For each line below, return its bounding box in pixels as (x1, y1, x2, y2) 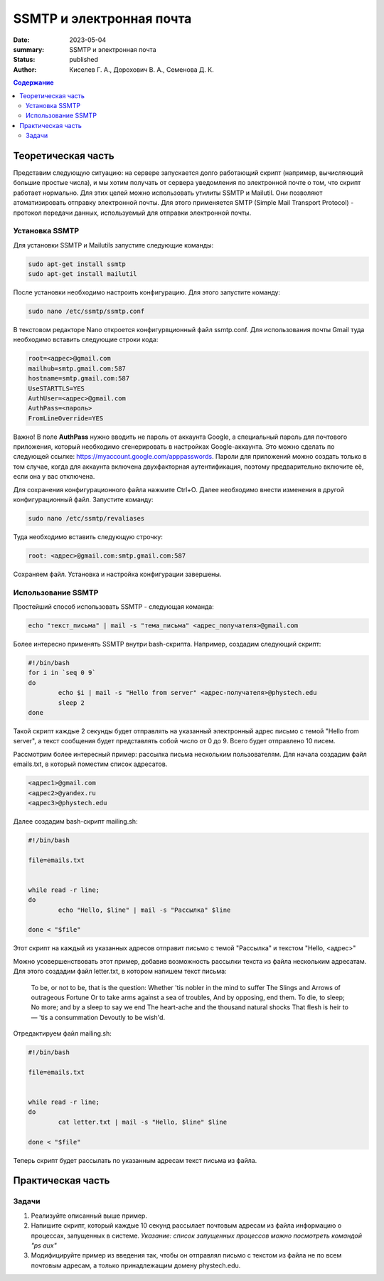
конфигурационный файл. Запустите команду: (13, 495, 154, 504)
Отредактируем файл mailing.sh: (13, 1029, 112, 1038)
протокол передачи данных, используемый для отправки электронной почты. (13, 208, 252, 217)
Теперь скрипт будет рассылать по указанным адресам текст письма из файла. (13, 1156, 257, 1164)
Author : (13, 65, 37, 74)
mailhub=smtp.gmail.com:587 (28, 364, 126, 373)
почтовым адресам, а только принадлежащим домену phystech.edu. (31, 1261, 241, 1270)
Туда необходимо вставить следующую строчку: (13, 533, 163, 541)
